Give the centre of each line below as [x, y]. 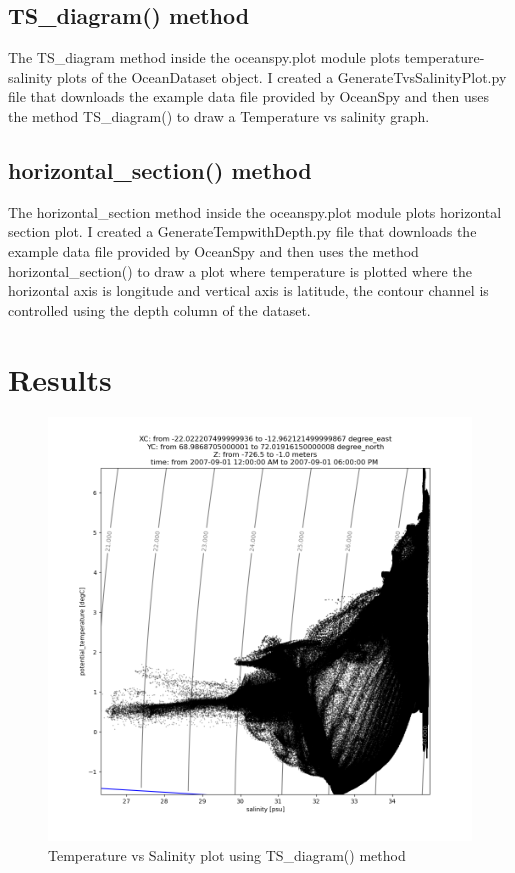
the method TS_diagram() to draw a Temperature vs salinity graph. [219, 115]
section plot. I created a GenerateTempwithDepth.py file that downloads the [242, 231]
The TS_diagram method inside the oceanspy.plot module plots [204, 57]
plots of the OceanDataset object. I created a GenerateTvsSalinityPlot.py [282, 76]
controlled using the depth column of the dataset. [159, 309]
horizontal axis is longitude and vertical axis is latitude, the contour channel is [248, 290]
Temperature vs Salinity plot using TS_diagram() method [227, 855]
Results [60, 378]
